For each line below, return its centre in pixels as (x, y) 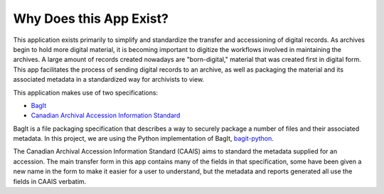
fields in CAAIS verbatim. (50, 181)
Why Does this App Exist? (91, 18)
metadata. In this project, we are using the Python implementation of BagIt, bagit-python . (143, 139)
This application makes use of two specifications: (86, 92)
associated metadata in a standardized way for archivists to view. (109, 80)
